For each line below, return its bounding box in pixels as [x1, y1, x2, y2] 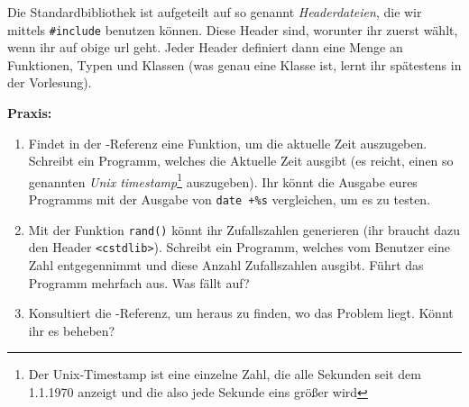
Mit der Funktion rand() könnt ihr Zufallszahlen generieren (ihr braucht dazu [28, 220, 461, 239]
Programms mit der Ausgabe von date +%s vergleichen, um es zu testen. [28, 190, 431, 209]
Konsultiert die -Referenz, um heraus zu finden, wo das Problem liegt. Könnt [28, 303, 454, 322]
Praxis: [7, 104, 52, 122]
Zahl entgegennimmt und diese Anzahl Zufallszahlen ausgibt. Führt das [28, 256, 424, 275]
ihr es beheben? [28, 321, 115, 339]
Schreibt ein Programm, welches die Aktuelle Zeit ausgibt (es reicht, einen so [28, 151, 454, 170]
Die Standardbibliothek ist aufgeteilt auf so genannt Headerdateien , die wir [7, 3, 422, 21]
